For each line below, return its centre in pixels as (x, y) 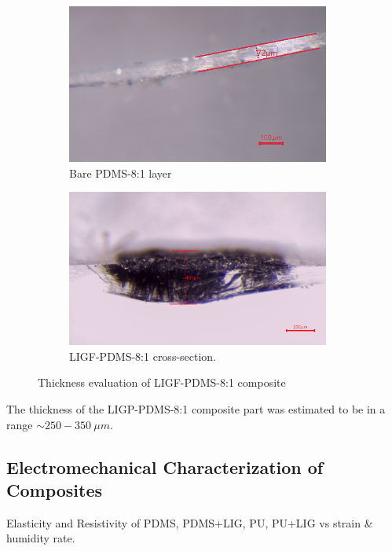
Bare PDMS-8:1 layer (121, 173)
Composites (55, 489)
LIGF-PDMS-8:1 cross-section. (143, 356)
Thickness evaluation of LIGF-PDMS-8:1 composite (162, 382)
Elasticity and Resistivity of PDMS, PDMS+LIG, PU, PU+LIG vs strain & (190, 522)
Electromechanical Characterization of (165, 467)
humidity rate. (41, 538)
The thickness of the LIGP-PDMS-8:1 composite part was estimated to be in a (196, 409)
